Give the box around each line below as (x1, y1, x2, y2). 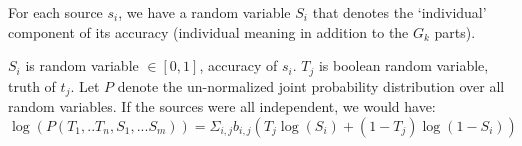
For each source (8, 2, 103, 22)
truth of (8, 75, 56, 96)
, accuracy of (199, 55, 278, 76)
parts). (434, 21, 476, 42)
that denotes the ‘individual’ (312, 2, 487, 22)
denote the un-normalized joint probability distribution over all (117, 75, 505, 96)
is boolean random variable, (318, 55, 489, 76)
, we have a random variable (118, 2, 291, 22)
